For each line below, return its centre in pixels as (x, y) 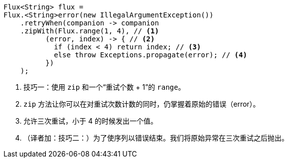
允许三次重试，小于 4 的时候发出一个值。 (90, 121)
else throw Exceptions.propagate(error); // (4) (150, 55)
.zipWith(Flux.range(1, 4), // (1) (89, 31)
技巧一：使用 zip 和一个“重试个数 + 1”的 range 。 (104, 87)
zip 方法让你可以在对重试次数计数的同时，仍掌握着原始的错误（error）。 (142, 104)
